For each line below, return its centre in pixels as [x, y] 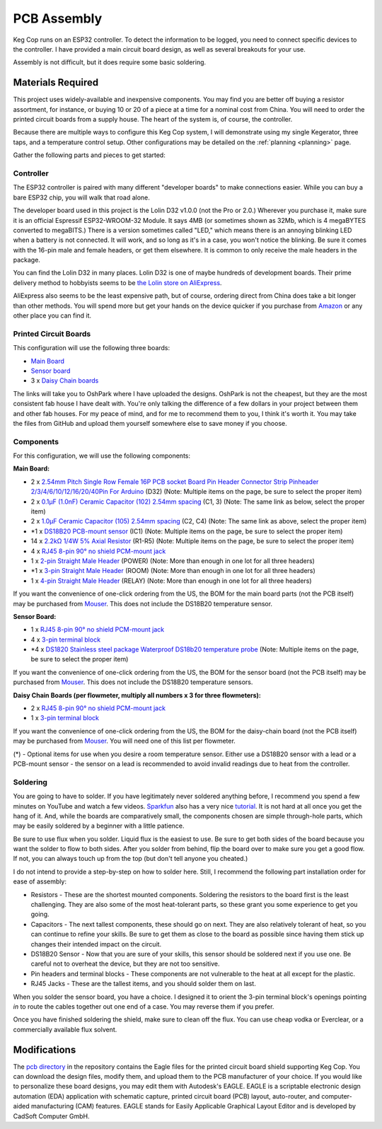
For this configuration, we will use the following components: [102, 456]
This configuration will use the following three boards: [92, 348]
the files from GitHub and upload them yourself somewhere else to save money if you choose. [150, 423]
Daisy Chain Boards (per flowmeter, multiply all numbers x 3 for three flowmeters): [137, 695]
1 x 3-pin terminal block [65, 718]
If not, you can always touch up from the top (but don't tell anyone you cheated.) [131, 859]
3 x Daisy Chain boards [65, 381]
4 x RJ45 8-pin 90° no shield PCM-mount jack [98, 551]
